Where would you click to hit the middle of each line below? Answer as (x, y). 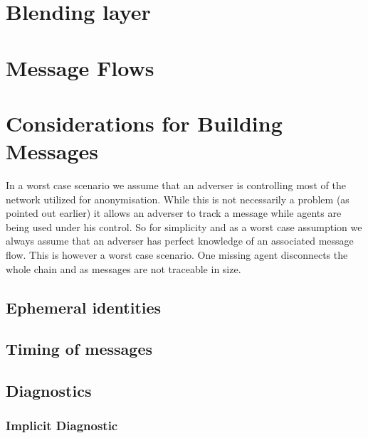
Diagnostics (49, 391)
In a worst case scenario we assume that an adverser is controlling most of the (176, 185)
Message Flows (80, 67)
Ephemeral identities (84, 307)
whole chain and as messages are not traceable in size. (123, 268)
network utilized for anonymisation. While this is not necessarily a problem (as (178, 199)
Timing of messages (79, 349)
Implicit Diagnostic (62, 426)
